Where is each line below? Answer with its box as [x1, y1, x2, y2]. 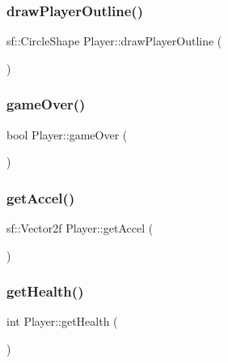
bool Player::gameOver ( [6, 126, 128, 143]
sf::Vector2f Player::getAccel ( [6, 220, 154, 237]
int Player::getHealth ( [6, 313, 118, 330]
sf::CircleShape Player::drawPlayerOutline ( [6, 32, 222, 49]
